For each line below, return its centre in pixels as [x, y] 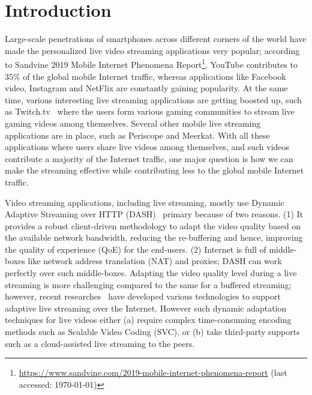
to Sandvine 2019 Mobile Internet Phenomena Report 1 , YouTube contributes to [151, 63]
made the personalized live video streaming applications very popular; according [152, 50]
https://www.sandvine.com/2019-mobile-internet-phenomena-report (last [153, 372]
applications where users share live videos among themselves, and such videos [147, 147]
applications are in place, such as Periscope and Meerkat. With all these [137, 135]
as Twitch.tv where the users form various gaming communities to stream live [150, 111]
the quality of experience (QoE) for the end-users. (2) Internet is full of [136, 249]
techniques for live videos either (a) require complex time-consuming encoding [148, 320]
